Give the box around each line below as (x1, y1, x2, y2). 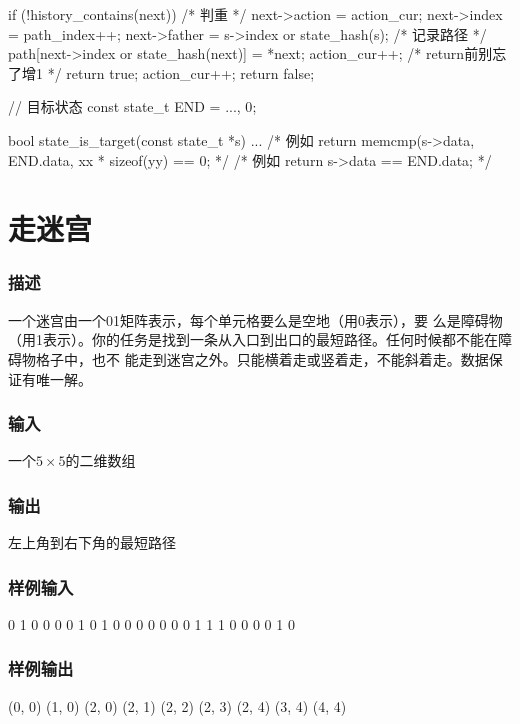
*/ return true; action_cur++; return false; (47, 62, 315, 83)
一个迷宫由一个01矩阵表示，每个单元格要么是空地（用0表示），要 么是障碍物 (8, 309, 503, 330)
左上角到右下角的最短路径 (8, 532, 176, 553)
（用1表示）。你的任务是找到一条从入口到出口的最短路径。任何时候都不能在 (8, 329, 498, 350)
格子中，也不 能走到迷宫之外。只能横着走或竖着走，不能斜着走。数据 (35, 348, 489, 369)
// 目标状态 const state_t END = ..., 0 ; (8, 96, 257, 117)
